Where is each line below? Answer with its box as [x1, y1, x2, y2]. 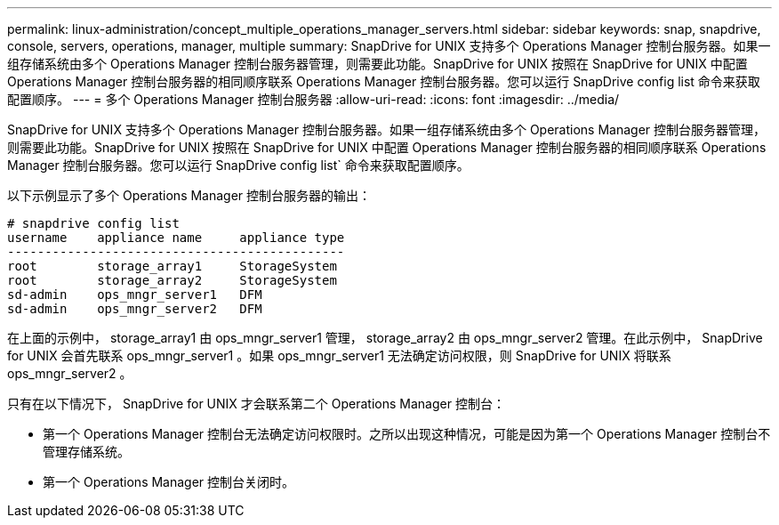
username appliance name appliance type [7, 230, 345, 245]
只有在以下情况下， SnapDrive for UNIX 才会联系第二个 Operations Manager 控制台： [7, 396, 505, 411]
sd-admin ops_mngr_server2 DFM [7, 302, 262, 316]
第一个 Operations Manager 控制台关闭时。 [43, 474, 295, 489]
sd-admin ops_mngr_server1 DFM [7, 287, 262, 302]
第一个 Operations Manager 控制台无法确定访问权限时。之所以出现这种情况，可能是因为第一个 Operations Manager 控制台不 [43, 426, 771, 441]
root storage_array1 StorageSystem [7, 259, 337, 273]
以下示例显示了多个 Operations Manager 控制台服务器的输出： [7, 188, 372, 203]
